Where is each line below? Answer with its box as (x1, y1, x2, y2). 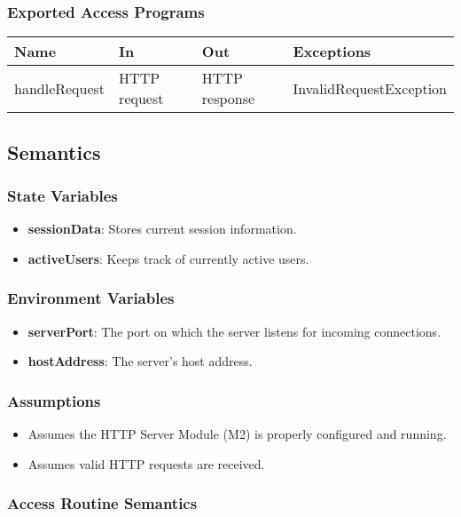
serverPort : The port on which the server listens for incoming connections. (27, 322, 441, 340)
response (201, 88, 255, 109)
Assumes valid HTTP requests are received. (27, 454, 265, 473)
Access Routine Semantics (7, 492, 198, 514)
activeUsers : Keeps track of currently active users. (27, 249, 309, 267)
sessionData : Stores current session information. (27, 219, 297, 238)
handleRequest (14, 77, 105, 99)
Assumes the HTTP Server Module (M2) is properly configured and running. (27, 425, 447, 443)
